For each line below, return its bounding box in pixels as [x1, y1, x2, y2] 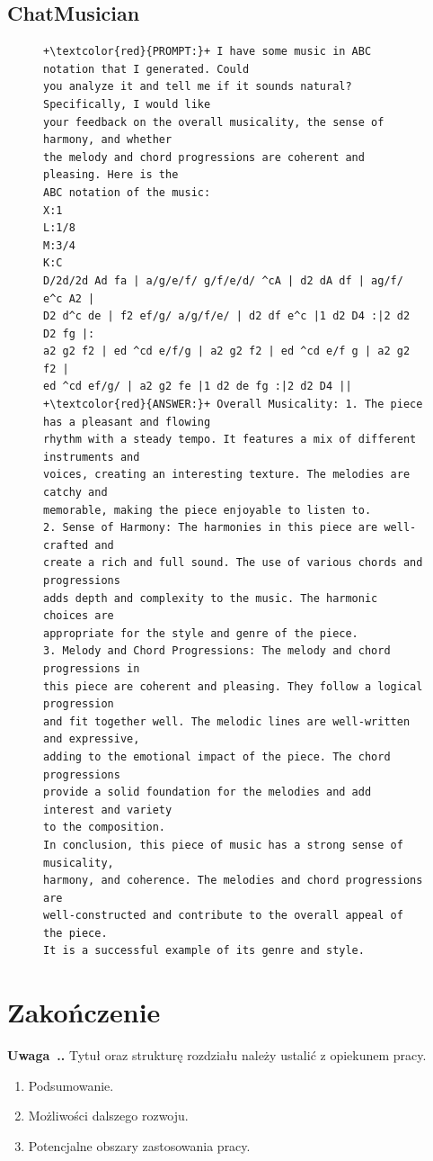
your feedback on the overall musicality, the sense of [43, 115, 384, 129]
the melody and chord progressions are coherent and [43, 150, 365, 164]
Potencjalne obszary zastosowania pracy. [28, 1136, 251, 1155]
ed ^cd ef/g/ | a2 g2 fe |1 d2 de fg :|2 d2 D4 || [43, 380, 352, 393]
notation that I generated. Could [43, 62, 250, 76]
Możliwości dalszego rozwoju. [28, 1106, 189, 1125]
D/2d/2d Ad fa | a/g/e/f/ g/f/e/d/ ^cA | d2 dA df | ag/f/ [43, 274, 403, 287]
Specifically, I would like [43, 97, 211, 111]
